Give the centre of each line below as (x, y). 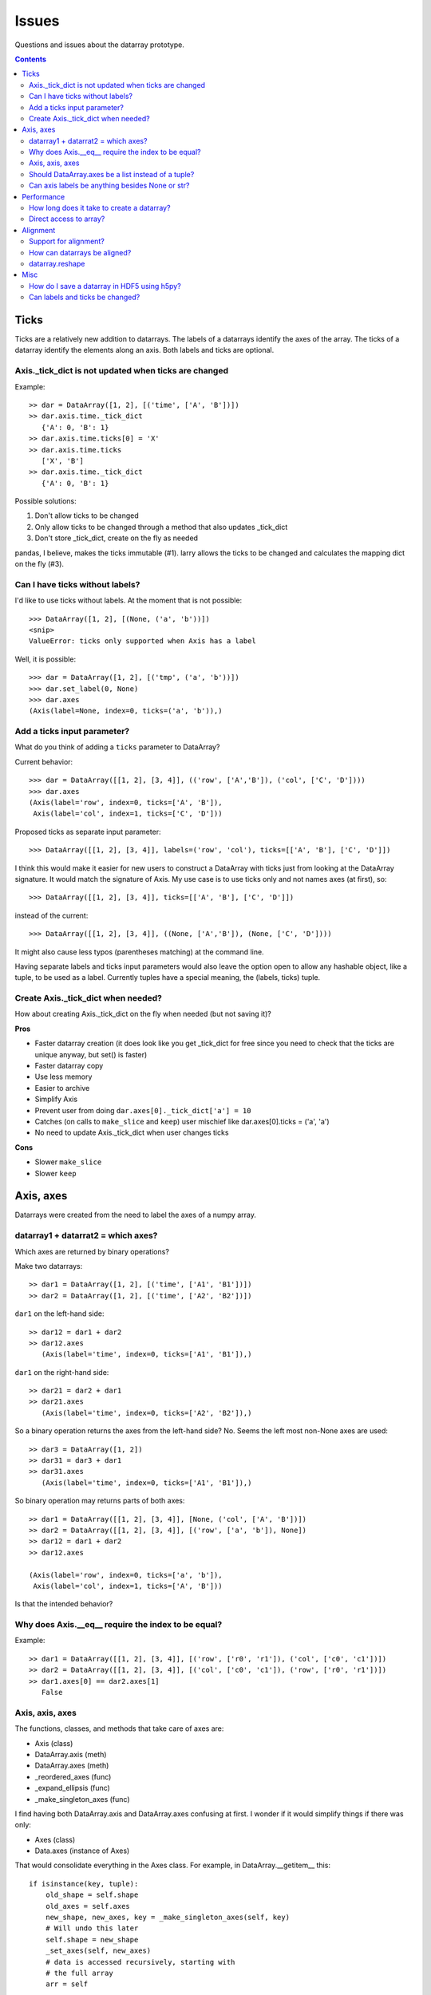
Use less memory (63, 1077)
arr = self (67, 1984)
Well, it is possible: (45, 659)
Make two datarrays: (49, 1266)
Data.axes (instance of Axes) (82, 1851)
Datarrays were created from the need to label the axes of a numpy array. (136, 1215)
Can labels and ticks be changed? (85, 297)
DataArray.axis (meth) (71, 1754)
